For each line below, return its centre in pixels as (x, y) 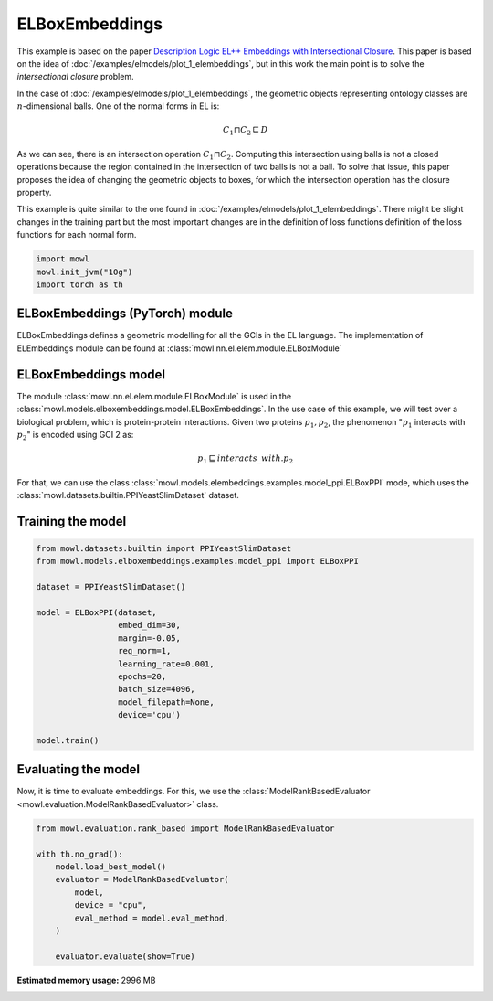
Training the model (72, 521)
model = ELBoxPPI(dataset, (96, 612)
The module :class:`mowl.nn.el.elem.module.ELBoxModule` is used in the (154, 396)
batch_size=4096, (156, 689)
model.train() (68, 740)
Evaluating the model (79, 769)
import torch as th (79, 284)
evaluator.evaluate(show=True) (125, 956)
